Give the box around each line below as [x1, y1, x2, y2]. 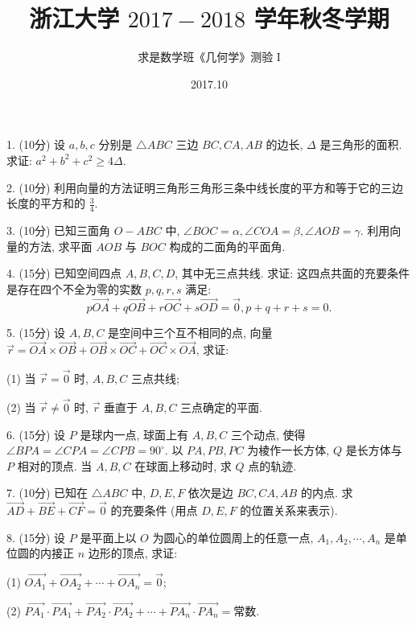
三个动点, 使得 [230, 426, 306, 442]
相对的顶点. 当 [17, 457, 93, 474]
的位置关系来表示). [240, 502, 338, 519]
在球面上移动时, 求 [134, 457, 232, 474]
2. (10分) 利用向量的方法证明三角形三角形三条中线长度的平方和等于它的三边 [6, 179, 404, 195]
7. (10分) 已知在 [6, 484, 89, 501]
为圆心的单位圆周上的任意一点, [152, 528, 314, 545]
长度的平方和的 [6, 195, 85, 212]
